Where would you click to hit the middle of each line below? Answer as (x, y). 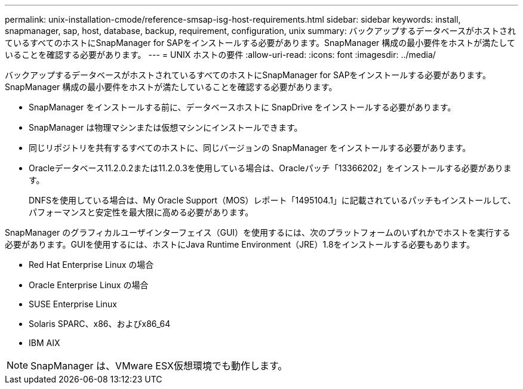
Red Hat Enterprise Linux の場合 (91, 265)
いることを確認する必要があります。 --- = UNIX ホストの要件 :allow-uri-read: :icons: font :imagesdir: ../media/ (220, 55)
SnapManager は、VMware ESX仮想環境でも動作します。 (159, 366)
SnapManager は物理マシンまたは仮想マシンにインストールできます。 (166, 127)
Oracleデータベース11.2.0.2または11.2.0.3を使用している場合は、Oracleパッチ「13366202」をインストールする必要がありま (270, 168)
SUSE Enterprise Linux (73, 304)
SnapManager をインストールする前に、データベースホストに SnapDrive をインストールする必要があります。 (242, 107)
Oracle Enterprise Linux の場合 (89, 285)
